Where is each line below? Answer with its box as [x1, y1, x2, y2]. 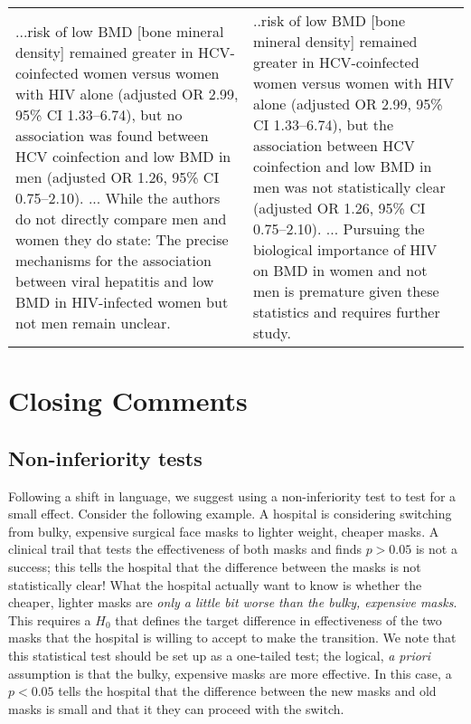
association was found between [15, 124, 209, 146]
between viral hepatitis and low [15, 270, 214, 291]
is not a [415, 539, 457, 558]
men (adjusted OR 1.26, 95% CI [15, 166, 220, 187]
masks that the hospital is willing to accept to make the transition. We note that [8, 628, 457, 647]
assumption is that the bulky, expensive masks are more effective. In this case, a [8, 663, 452, 682]
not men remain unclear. [15, 311, 171, 333]
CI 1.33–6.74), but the [252, 114, 394, 135]
